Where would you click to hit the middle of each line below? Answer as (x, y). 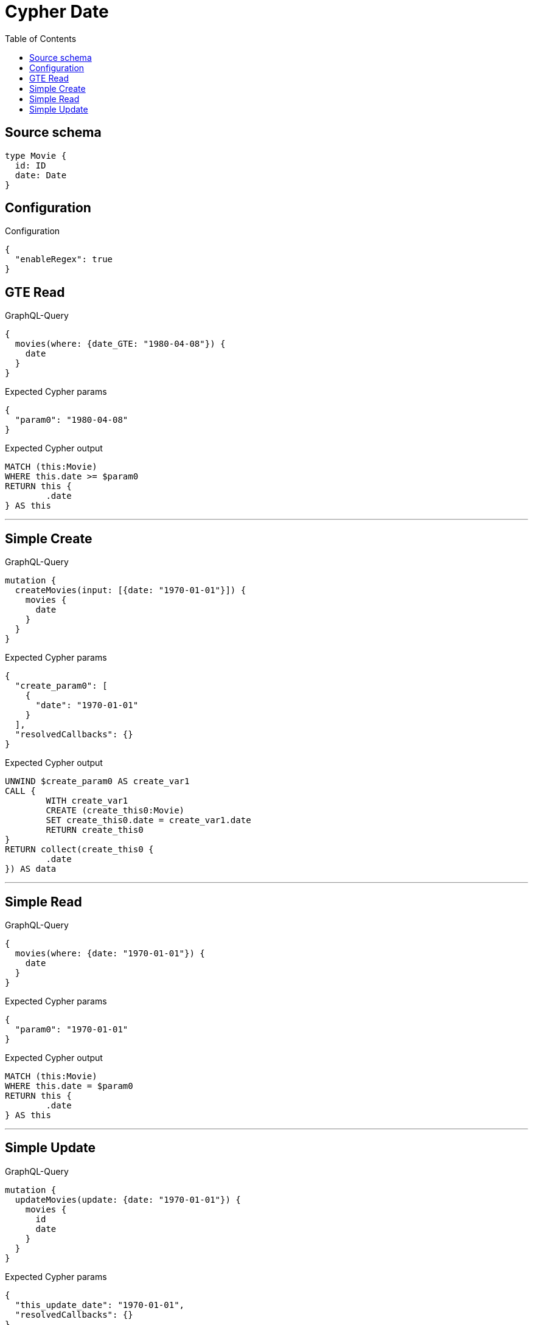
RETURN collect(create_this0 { (79, 850)
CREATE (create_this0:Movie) (115, 811)
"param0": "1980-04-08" (71, 420)
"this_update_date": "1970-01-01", (100, 1305)
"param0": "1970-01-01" (71, 1029)
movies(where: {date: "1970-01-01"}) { (110, 953)
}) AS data (31, 869)
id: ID (30, 165)
